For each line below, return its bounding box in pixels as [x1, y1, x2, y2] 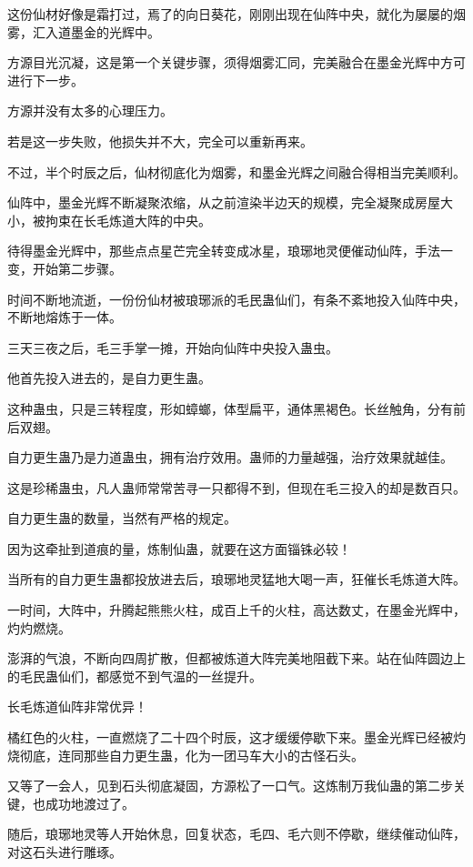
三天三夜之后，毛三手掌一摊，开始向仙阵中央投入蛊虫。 [7, 338, 338, 357]
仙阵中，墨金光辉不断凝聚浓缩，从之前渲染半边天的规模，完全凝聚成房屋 [7, 193, 440, 212]
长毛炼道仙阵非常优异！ [7, 697, 147, 716]
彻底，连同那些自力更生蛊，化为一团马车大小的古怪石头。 [19, 745, 364, 764]
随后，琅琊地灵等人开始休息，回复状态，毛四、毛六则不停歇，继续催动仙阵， [7, 824, 466, 843]
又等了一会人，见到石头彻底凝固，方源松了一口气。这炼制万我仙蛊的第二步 [7, 776, 453, 795]
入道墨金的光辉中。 [45, 22, 160, 41]
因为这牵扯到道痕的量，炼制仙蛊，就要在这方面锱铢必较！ [7, 539, 351, 558]
